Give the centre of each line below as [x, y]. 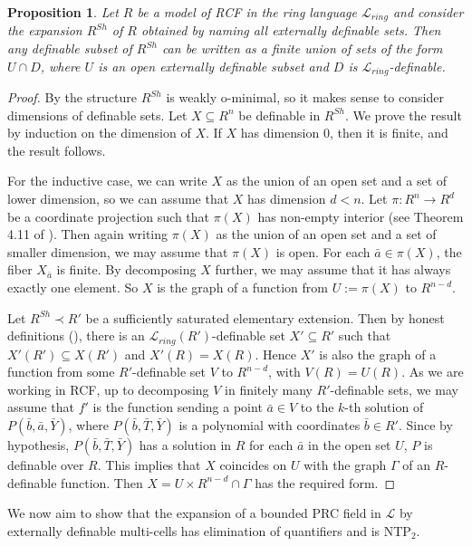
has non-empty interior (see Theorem [361, 216]
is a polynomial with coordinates [270, 425]
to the [317, 407]
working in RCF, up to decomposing [108, 389]
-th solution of [384, 407]
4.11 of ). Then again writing [88, 234]
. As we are [433, 372]
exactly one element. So [73, 287]
